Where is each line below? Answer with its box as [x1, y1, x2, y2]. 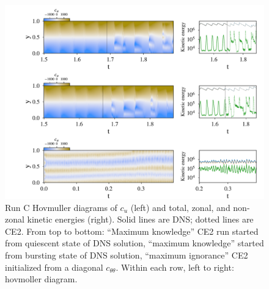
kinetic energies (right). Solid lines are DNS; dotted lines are [27, 213, 254, 226]
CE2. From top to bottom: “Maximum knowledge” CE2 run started [5, 224, 259, 237]
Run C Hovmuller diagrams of [5, 201, 117, 213]
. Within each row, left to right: [116, 260, 234, 273]
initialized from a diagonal [5, 260, 103, 273]
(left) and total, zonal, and [130, 201, 230, 213]
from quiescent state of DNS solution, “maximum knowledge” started [5, 237, 264, 249]
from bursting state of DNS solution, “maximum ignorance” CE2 [5, 248, 248, 261]
